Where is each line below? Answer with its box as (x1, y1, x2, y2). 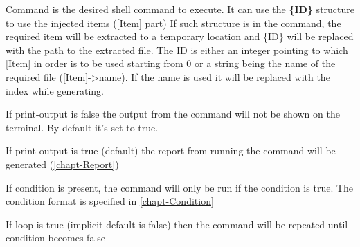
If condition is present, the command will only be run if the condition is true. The (6, 180, 354, 194)
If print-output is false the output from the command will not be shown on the (6, 107, 340, 121)
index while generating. (6, 83, 105, 98)
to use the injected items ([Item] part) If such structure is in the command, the (6, 15, 341, 30)
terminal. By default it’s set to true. (6, 120, 159, 134)
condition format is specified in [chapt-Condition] (6, 194, 214, 208)
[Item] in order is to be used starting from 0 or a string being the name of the (6, 56, 336, 71)
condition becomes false (6, 230, 106, 245)
